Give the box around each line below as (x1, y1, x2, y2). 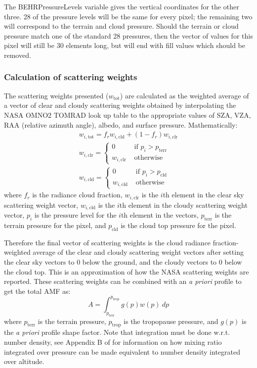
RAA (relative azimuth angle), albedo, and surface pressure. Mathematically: (4, 119, 238, 130)
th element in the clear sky (163, 189, 244, 200)
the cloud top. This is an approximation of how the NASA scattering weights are (4, 266, 249, 276)
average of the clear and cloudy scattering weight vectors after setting (33, 247, 244, 257)
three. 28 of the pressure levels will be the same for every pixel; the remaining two (4, 11, 253, 21)
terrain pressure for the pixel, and (4, 220, 106, 230)
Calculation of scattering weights (4, 71, 137, 83)
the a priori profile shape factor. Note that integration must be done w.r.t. (4, 327, 230, 337)
